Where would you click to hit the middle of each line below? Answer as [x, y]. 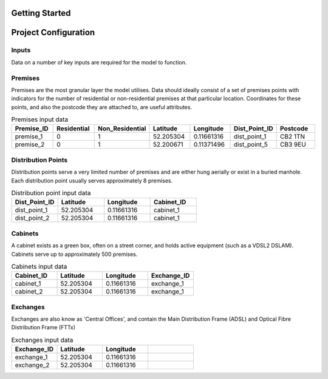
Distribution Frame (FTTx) [43, 327]
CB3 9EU [293, 144]
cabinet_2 [29, 292]
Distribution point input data [51, 193]
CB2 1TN [292, 136]
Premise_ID [32, 129]
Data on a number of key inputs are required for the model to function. [99, 62]
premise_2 [30, 144]
